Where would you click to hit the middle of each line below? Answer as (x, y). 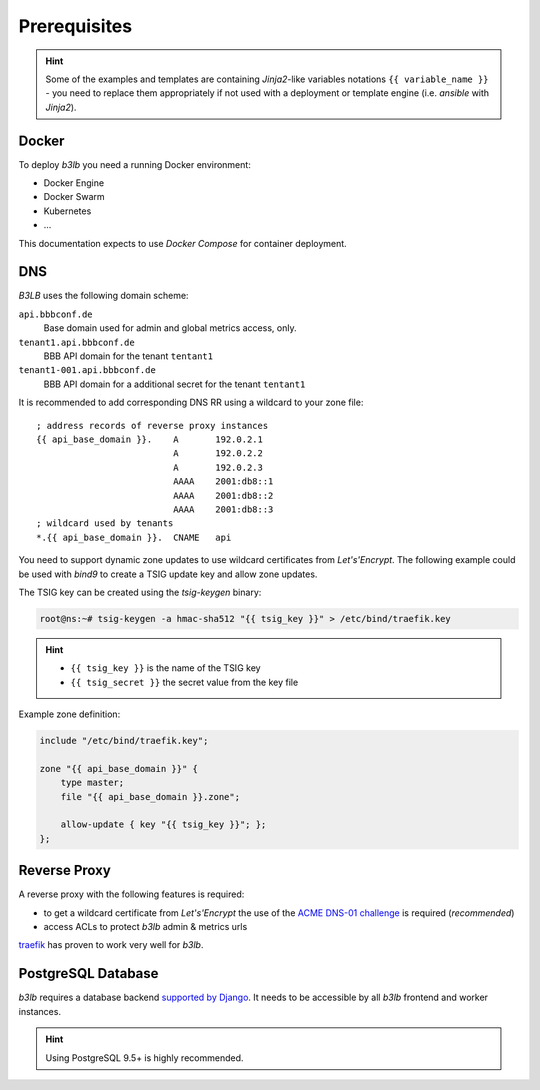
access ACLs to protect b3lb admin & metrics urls (145, 927)
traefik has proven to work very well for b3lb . (111, 945)
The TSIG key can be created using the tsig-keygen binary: (140, 592)
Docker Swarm (74, 197)
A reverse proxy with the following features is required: (131, 894)
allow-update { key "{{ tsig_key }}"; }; (163, 824)
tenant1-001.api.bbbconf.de (87, 370)
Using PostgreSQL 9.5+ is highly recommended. (144, 1057)
